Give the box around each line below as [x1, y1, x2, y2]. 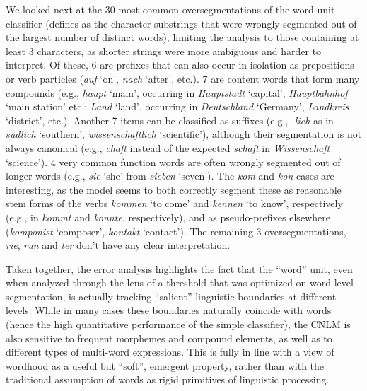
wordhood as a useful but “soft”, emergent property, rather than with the [6, 358, 325, 373]
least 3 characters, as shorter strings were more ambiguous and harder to [6, 43, 322, 58]
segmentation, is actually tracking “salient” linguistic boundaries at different [6, 288, 337, 303]
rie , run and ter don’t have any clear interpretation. [6, 238, 231, 252]
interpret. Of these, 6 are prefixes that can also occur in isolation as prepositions [6, 57, 354, 72]
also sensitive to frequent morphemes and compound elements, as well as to [6, 330, 332, 345]
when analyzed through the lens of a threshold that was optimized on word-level [6, 275, 354, 290]
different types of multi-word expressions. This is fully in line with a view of [6, 344, 334, 359]
